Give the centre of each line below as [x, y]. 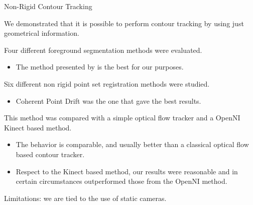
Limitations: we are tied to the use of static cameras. [85, 198]
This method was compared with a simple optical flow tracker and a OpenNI [122, 118]
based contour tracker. [50, 154]
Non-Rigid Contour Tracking [48, 6]
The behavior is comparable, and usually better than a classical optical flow [132, 144]
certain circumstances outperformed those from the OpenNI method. [121, 181]
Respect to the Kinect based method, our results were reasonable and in [127, 171]
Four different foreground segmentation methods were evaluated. [103, 50]
